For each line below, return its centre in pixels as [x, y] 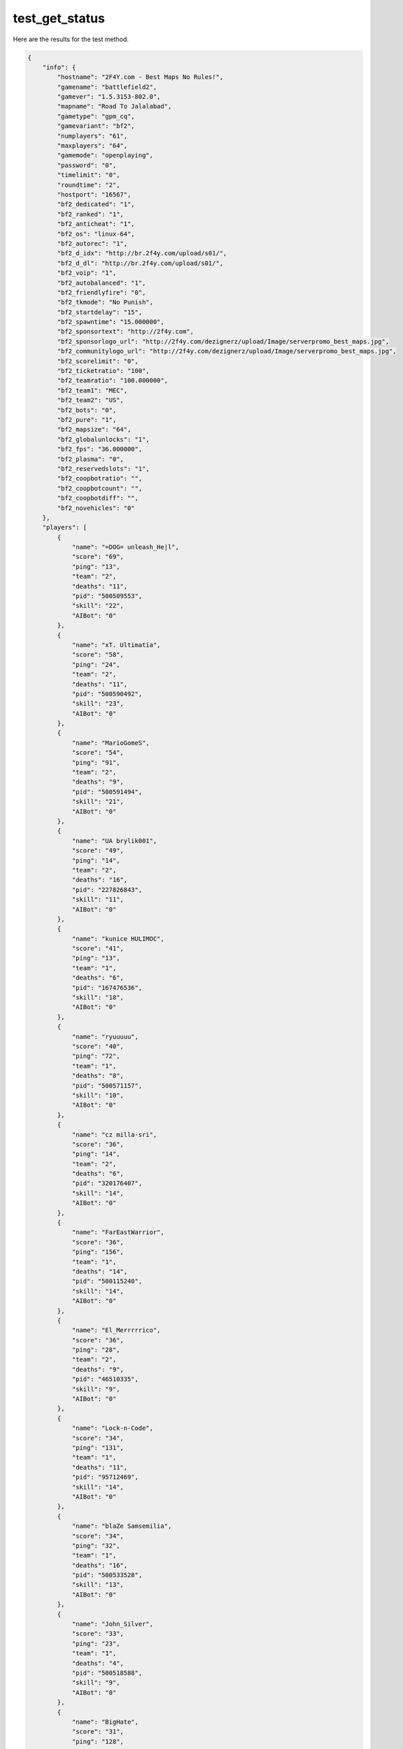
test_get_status [59, 18]
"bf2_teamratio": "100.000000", [112, 381]
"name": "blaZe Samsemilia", [122, 1526]
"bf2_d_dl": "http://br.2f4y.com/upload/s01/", [140, 263]
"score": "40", [98, 1046]
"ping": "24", [96, 664]
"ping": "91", [96, 762]
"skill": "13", [98, 1585]
